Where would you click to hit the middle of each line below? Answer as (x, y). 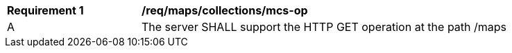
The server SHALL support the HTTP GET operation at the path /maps (324, 27)
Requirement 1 (45, 10)
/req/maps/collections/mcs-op (225, 10)
